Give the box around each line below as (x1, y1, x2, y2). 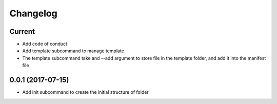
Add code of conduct (22, 41, 68, 47)
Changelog (9, 8, 57, 19)
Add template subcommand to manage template (22, 48, 124, 54)
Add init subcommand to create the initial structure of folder (22, 89, 149, 95)
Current (9, 27, 35, 36)
